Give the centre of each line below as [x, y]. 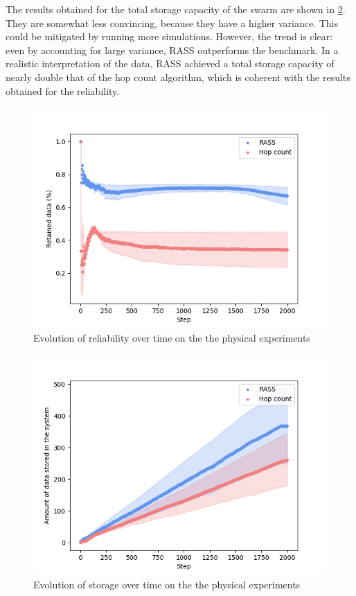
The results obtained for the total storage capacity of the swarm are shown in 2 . [176, 9]
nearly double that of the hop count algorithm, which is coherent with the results [178, 77]
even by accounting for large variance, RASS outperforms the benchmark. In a [172, 50]
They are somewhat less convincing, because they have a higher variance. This [172, 23]
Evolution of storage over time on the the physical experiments [167, 584]
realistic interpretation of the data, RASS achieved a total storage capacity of [170, 63]
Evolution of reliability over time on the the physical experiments [172, 337]
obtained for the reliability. [63, 90]
